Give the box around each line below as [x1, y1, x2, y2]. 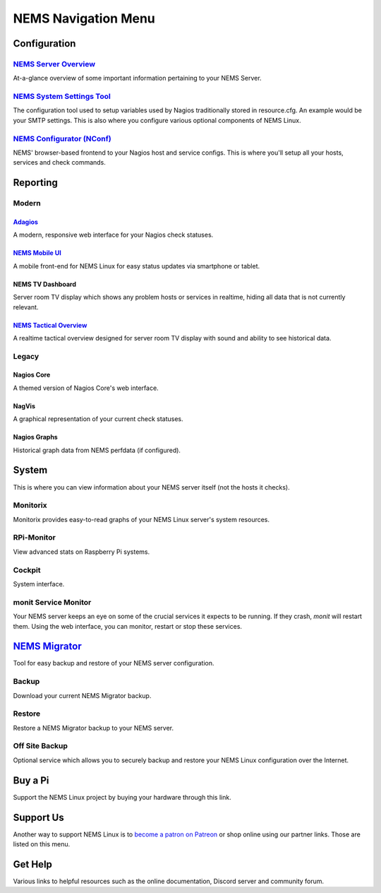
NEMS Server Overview [13, 59, 95, 69]
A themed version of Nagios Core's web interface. [13, 384, 159, 392]
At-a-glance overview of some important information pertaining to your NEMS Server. [13, 74, 262, 83]
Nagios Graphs [13, 433, 58, 442]
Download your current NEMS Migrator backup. [13, 691, 152, 699]
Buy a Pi [13, 774, 49, 786]
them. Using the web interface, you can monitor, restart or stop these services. [13, 622, 243, 630]
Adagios [13, 218, 39, 226]
